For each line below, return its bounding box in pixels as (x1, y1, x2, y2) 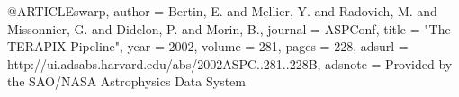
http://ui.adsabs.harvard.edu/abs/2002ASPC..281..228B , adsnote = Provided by (7, 54, 453, 73)
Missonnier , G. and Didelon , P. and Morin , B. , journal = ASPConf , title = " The (7, 19, 451, 38)
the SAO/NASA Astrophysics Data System (7, 72, 246, 91)
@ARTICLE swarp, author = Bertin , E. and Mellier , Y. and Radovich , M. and (7, 2, 437, 20)
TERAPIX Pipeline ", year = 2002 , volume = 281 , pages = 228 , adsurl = (7, 37, 409, 56)
